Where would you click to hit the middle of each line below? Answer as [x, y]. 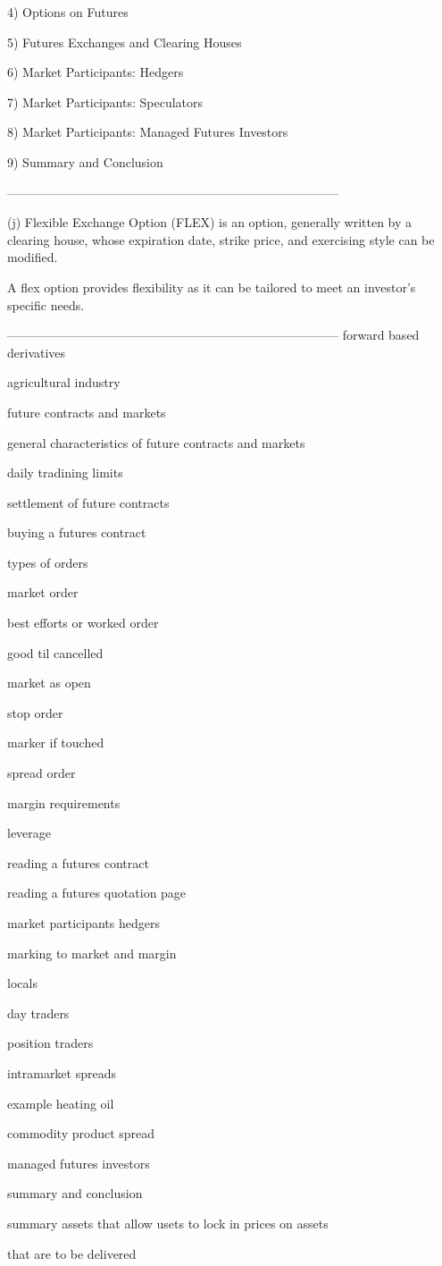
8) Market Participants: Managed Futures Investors [148, 132]
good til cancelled [55, 652]
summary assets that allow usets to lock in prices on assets [168, 1223]
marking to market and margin [92, 953]
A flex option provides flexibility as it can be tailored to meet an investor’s [212, 287]
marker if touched [56, 743]
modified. [33, 257]
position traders [50, 1043]
